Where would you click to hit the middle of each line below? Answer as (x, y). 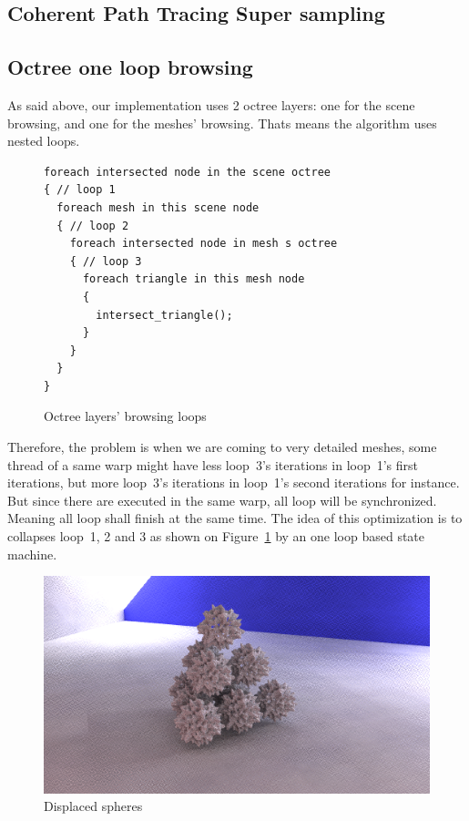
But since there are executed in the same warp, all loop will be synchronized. (222, 500)
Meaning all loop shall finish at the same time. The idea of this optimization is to (235, 518)
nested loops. (44, 141)
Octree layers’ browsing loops (125, 416)
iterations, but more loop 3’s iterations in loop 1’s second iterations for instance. (234, 482)
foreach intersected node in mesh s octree (204, 244)
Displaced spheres (93, 806)
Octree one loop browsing (130, 67)
